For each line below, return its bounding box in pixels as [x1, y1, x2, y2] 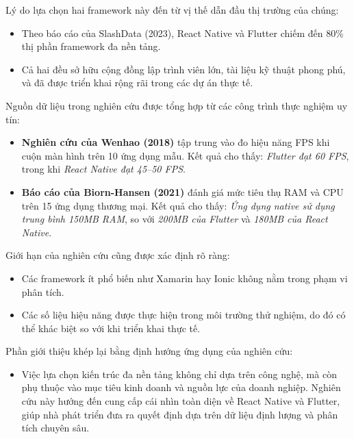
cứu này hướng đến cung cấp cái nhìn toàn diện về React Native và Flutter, [21, 394, 340, 408]
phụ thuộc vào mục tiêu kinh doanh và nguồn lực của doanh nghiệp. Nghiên [21, 380, 341, 394]
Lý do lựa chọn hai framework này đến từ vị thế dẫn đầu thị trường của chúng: [5, 3, 339, 16]
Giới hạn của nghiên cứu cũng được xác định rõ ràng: [5, 248, 230, 262]
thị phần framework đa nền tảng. [21, 39, 161, 53]
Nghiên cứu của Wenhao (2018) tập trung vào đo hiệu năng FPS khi [21, 135, 330, 149]
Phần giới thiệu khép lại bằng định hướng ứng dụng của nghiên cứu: [5, 344, 293, 358]
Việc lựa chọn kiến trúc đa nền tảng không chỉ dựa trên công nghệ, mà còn [21, 366, 337, 381]
